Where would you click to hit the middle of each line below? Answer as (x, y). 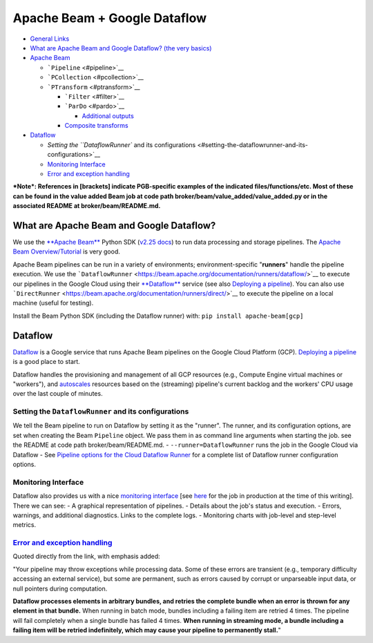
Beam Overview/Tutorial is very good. (67, 251)
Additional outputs (108, 116)
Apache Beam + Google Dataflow (110, 18)
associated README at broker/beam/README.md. (87, 206)
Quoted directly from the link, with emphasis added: (86, 557)
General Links (50, 39)
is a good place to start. (47, 362)
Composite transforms (96, 126)
